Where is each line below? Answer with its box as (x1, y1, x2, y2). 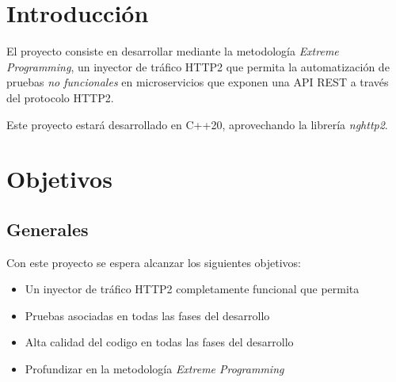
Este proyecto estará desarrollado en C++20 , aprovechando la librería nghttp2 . (6, 116, 388, 132)
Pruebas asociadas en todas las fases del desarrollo (25, 307, 270, 323)
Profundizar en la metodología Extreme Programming (25, 361, 284, 377)
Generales (6, 216, 89, 241)
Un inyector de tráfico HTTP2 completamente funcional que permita (25, 281, 360, 297)
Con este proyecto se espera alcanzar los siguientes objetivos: (6, 254, 301, 270)
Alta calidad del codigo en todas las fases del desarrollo (25, 334, 294, 350)
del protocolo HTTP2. (6, 89, 114, 105)
